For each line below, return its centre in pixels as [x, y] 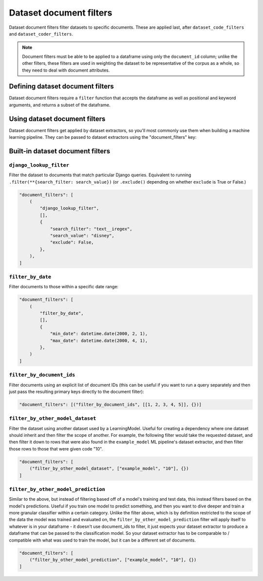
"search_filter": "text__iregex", [91, 229]
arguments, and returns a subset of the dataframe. [60, 105]
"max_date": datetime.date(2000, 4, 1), [99, 340]
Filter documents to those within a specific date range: [64, 287]
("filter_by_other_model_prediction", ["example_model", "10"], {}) [113, 560]
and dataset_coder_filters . [41, 34]
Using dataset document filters [57, 119]
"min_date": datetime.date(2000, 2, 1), [99, 334]
